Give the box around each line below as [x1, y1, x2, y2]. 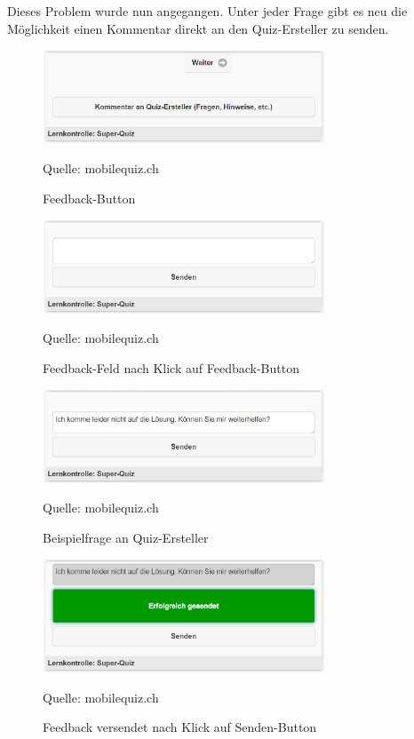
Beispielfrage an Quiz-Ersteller [43, 528, 209, 546]
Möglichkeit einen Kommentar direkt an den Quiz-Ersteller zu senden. [7, 19, 389, 37]
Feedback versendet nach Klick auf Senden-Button [43, 718, 317, 736]
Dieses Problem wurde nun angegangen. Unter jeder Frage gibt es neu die [7, 2, 408, 20]
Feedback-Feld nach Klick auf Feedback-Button [43, 358, 299, 377]
